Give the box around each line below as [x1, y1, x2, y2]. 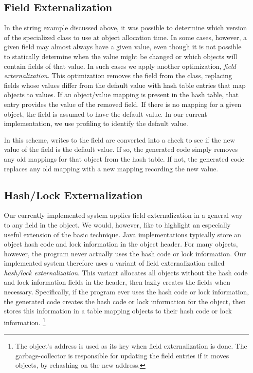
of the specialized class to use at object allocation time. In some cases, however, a [4, 32, 247, 42]
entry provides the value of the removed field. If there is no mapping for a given [4, 99, 242, 109]
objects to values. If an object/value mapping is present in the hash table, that [4, 89, 239, 100]
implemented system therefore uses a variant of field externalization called [4, 258, 225, 268]
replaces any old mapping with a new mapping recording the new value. [4, 163, 218, 173]
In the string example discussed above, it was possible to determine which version [4, 22, 247, 33]
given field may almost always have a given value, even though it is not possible [4, 41, 242, 52]
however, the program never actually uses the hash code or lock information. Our [4, 248, 246, 258]
